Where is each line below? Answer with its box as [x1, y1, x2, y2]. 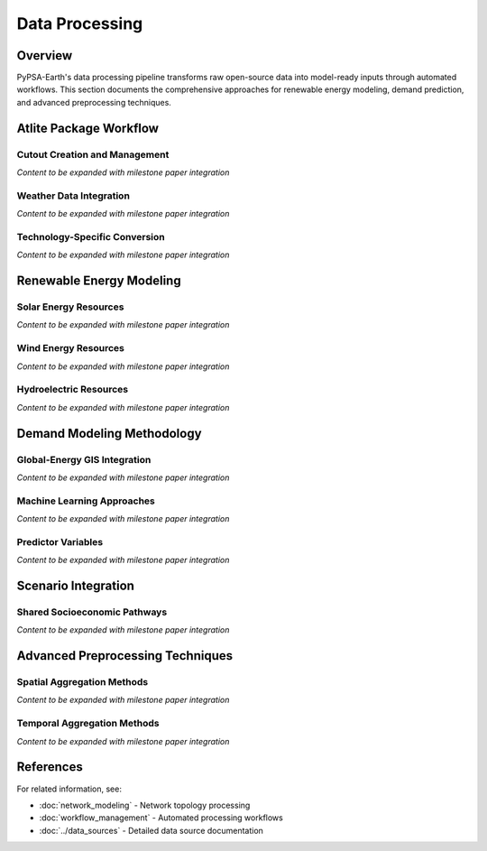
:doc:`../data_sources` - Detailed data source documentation [39, 825, 263, 836]
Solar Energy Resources [16, 301, 124, 313]
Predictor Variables [16, 535, 104, 548]
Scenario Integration [16, 578, 135, 593]
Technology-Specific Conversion [16, 230, 166, 243]
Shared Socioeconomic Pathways [16, 606, 168, 618]
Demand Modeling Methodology [16, 425, 202, 441]
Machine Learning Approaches [16, 495, 155, 507]
